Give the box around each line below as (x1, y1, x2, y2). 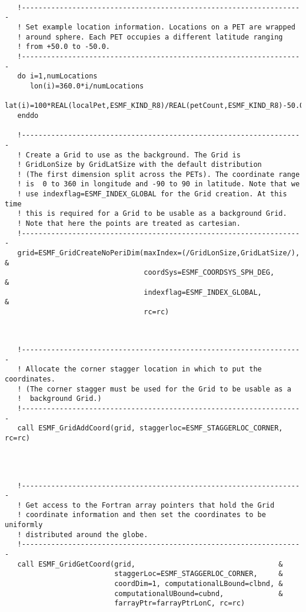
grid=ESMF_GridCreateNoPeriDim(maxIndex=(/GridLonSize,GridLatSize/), (17, 249, 300, 258)
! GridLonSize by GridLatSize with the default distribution (17, 160, 262, 169)
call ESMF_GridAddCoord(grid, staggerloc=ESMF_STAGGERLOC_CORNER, (17, 424, 283, 433)
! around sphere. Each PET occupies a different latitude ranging (17, 32, 283, 41)
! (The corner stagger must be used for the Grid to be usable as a (17, 384, 291, 393)
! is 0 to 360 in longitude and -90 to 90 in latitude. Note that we (17, 180, 300, 189)
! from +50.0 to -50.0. (17, 42, 110, 51)
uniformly (5, 521, 43, 529)
